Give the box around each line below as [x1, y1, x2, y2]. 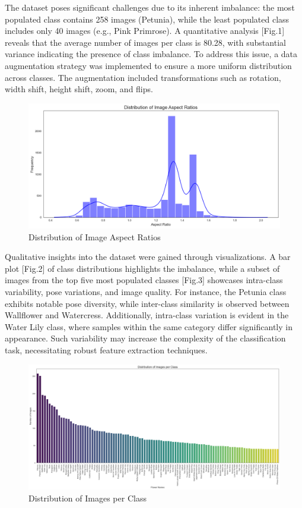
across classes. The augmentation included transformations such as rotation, [5, 71, 281, 83]
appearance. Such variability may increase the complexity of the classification [5, 332, 286, 344]
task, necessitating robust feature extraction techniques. [5, 344, 208, 356]
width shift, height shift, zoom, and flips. [5, 83, 153, 95]
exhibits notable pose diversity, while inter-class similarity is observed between [5, 297, 290, 309]
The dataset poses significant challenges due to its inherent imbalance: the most [5, 1, 295, 13]
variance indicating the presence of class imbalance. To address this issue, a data [5, 48, 298, 60]
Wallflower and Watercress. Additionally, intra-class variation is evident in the [5, 309, 289, 321]
